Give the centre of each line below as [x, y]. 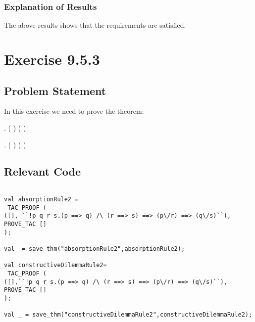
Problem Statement [55, 90]
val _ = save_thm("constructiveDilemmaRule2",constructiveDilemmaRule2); [128, 315]
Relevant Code [42, 171]
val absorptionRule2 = [41, 200]
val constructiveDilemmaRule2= [55, 265]
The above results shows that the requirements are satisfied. [95, 25]
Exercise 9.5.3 [52, 59]
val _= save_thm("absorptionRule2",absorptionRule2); [95, 249]
